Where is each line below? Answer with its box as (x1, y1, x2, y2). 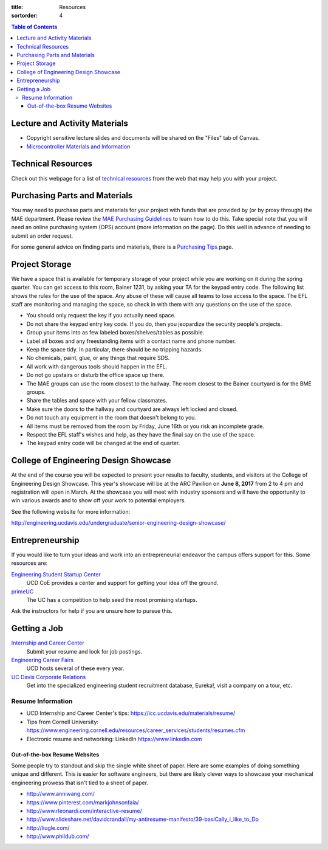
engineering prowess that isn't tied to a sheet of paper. (11, 779, 149, 786)
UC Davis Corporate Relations (11, 673, 86, 680)
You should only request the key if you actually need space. (26, 312, 176, 319)
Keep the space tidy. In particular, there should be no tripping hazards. (26, 346, 203, 353)
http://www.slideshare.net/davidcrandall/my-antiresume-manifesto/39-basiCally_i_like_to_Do (26, 815, 259, 823)
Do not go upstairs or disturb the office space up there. (26, 371, 165, 379)
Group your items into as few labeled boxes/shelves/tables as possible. (26, 329, 205, 336)
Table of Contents (11, 23, 58, 30)
